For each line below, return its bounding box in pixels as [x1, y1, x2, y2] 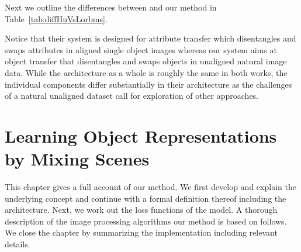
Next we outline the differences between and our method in [5, 1, 217, 13]
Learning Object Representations [5, 123, 277, 147]
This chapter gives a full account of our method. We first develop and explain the [5, 181, 296, 193]
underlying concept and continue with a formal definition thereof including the [5, 192, 286, 204]
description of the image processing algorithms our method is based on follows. [5, 215, 287, 227]
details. [5, 238, 30, 250]
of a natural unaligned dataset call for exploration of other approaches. [5, 89, 259, 102]
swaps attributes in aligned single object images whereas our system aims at [5, 43, 277, 56]
